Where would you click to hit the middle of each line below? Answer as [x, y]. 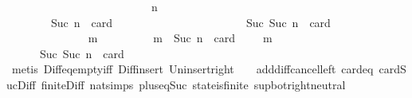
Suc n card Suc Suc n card [190, 22]
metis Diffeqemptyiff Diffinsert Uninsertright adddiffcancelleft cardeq [192, 69]
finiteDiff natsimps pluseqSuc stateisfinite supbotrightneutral [193, 84]
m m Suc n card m [180, 38]
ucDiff [21, 84]
